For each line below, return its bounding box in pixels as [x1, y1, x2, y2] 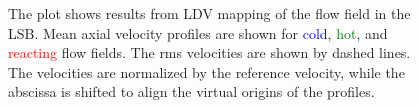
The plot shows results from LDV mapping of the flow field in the [8, 3, 411, 23]
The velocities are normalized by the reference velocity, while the [8, 61, 405, 82]
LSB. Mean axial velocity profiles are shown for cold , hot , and [8, 22, 388, 43]
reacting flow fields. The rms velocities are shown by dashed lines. [8, 42, 411, 63]
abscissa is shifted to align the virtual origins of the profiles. [8, 81, 375, 102]
